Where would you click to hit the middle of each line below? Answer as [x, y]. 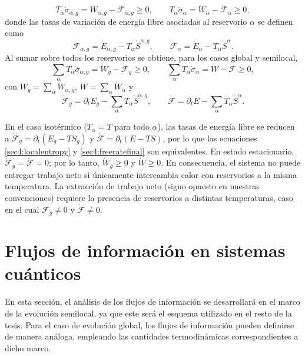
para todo [132, 126]
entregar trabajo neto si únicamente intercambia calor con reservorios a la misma [151, 174]
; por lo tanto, [74, 162]
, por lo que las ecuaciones [210, 138]
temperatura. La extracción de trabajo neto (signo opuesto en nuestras [132, 186]
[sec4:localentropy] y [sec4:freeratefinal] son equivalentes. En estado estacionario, [150, 151]
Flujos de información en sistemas [145, 250]
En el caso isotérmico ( [46, 126]
